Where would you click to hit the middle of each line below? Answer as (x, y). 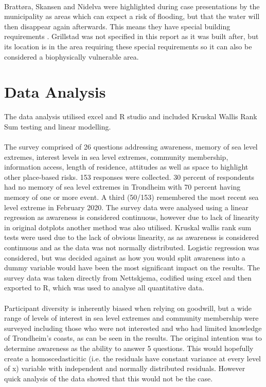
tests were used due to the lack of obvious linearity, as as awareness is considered (132, 237)
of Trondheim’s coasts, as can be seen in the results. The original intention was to (133, 338)
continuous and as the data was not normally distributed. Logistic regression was (132, 247)
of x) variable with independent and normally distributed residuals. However (125, 368)
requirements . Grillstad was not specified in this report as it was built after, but (131, 36)
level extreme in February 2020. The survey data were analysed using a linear (126, 207)
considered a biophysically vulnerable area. (72, 56)
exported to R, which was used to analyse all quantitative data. (104, 288)
